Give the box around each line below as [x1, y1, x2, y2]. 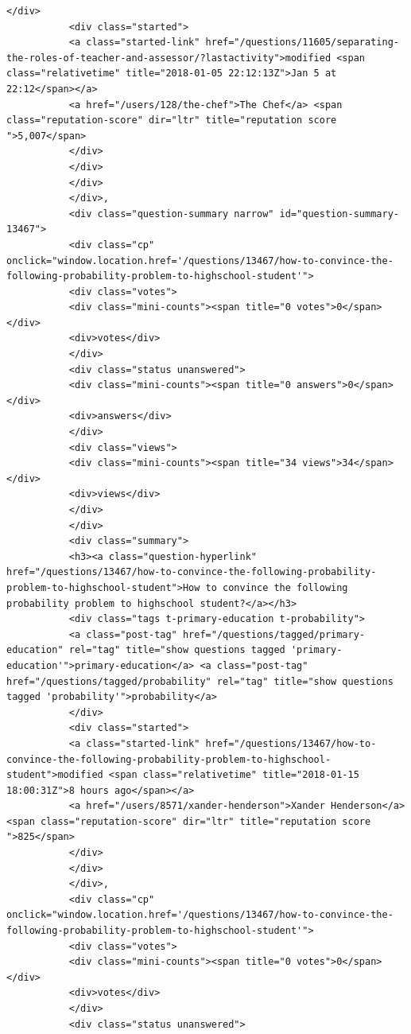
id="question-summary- [279, 208, 399, 220]
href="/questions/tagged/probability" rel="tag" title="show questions [6, 675, 394, 687]
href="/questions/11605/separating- [205, 37, 399, 49]
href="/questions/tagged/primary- [182, 628, 366, 640]
